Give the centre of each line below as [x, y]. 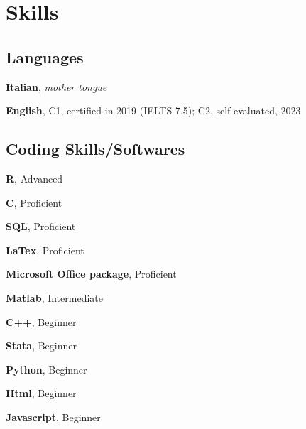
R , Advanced [34, 178]
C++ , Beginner [41, 321]
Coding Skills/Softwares [95, 149]
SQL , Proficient [41, 226]
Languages [45, 56]
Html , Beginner [41, 393]
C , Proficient [34, 202]
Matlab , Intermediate [54, 297]
